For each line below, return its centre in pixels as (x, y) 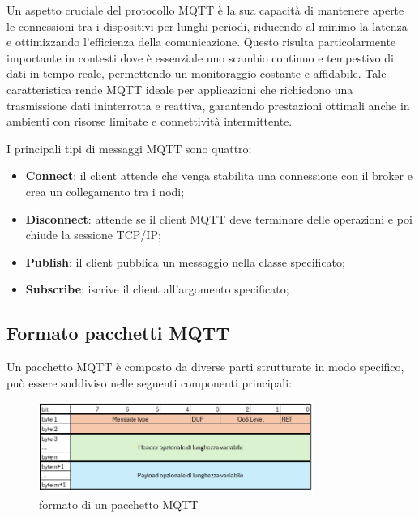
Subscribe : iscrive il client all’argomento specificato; (157, 289)
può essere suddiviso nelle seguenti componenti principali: (150, 382)
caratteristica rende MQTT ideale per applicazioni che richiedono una (180, 89)
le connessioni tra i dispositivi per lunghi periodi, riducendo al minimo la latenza (207, 26)
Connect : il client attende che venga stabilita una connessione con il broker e (219, 176)
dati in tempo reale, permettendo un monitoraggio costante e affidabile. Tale (197, 73)
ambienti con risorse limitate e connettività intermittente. (150, 121)
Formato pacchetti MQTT (118, 333)
